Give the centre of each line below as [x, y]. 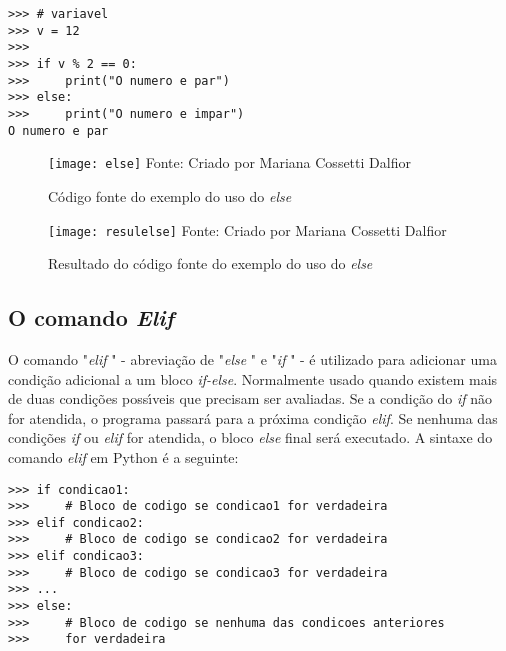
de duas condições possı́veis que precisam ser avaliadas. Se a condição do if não [250, 398]
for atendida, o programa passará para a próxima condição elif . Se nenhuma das [253, 417]
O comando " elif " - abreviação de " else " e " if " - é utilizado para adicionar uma [252, 358]
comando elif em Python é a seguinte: [123, 456]
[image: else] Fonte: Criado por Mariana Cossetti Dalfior [229, 162]
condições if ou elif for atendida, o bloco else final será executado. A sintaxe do [250, 437]
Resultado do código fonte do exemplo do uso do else [210, 263]
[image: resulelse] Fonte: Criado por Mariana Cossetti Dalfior [247, 229]
